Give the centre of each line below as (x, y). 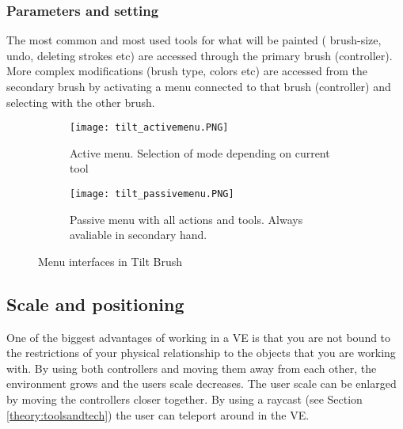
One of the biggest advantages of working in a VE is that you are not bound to (199, 337)
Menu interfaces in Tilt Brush (110, 261)
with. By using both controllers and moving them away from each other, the (192, 368)
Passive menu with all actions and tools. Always (186, 219)
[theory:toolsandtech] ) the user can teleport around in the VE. (158, 414)
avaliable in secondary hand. (139, 235)
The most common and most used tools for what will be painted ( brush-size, (194, 40)
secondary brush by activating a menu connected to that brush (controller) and (199, 86)
